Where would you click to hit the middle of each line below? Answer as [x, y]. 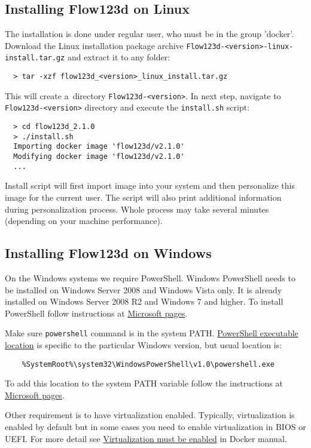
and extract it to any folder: [119, 57]
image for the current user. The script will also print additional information [143, 197]
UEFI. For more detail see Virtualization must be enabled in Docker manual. [146, 438]
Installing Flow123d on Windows [108, 253]
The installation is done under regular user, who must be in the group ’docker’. [150, 34]
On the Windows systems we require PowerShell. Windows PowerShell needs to [150, 277]
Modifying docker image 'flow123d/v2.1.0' [99, 157]
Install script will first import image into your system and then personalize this [150, 185]
